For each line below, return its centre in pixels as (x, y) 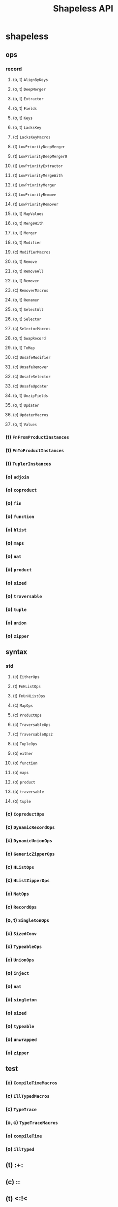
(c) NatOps (17, 894)
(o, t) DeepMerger (29, 89)
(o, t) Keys (23, 118)
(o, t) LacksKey (27, 127)
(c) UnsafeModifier (31, 357)
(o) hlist (16, 530)
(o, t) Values (25, 424)
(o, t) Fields (25, 108)
